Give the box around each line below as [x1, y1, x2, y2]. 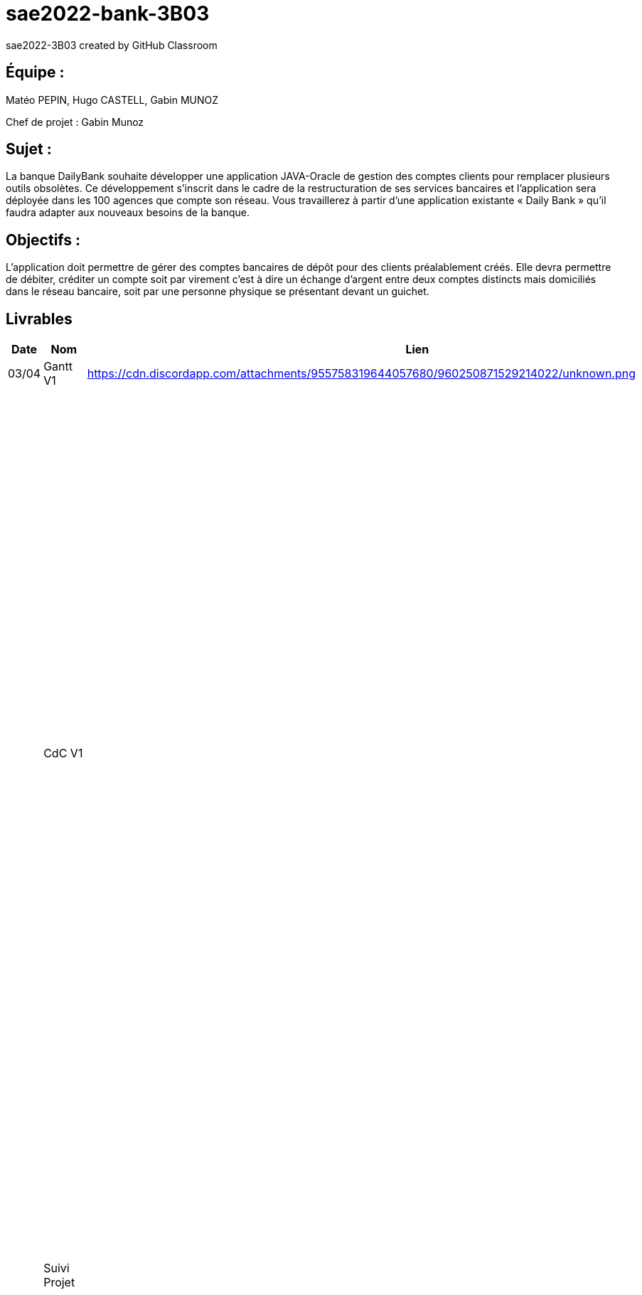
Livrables [6, 309, 73, 328]
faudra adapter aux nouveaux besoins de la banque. [6, 206, 250, 219]
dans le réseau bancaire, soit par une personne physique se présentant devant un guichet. [6, 285, 429, 298]
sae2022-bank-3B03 [6, 1, 210, 26]
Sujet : [6, 140, 52, 159]
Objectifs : [6, 230, 81, 249]
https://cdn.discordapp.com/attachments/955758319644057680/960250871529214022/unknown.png [87, 366, 636, 381]
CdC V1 [43, 746, 83, 761]
